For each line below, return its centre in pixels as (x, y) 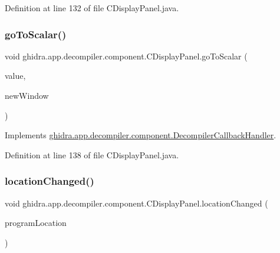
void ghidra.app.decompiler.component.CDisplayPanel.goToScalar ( (126, 56)
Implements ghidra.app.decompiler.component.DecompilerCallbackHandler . (141, 135)
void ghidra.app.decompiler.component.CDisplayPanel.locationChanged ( (136, 203)
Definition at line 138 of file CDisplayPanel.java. (92, 154)
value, (15, 76)
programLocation (36, 223)
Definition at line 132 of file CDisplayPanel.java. (92, 8)
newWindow (27, 95)
